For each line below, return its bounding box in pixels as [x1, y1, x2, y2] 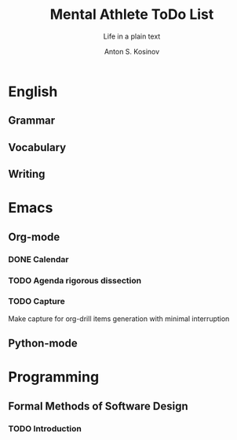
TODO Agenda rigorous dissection [8, 275, 142, 286]
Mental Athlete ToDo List [49, 6, 214, 24]
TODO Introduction [8, 423, 82, 434]
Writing [8, 168, 46, 181]
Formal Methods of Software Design [8, 399, 188, 412]
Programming [8, 368, 100, 386]
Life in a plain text [103, 31, 161, 41]
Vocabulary [8, 140, 67, 154]
